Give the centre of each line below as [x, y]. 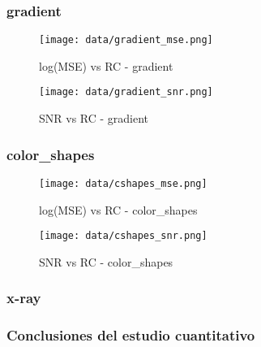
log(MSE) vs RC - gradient [106, 65]
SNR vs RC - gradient [94, 118]
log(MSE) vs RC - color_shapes [118, 209]
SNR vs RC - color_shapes [106, 261]
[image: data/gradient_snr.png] [126, 92]
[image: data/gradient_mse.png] [126, 40]
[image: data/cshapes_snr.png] [123, 236]
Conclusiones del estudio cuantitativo [131, 335]
